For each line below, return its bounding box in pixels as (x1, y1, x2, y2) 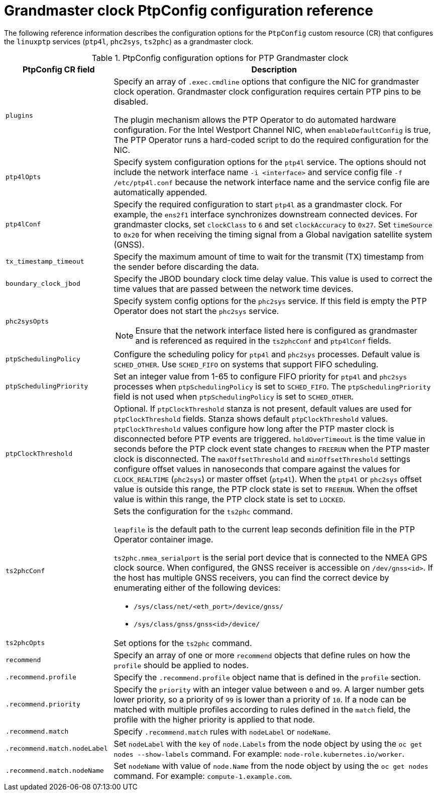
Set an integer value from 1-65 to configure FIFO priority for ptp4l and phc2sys (114, 371, 407, 381)
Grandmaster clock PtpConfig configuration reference (4, 2, 373, 19)
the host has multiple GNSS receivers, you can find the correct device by (114, 572, 389, 583)
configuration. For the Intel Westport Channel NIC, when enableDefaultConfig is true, (114, 124, 431, 135)
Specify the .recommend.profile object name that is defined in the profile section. (114, 672, 421, 682)
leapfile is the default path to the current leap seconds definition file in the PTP (114, 524, 415, 534)
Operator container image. (114, 534, 213, 544)
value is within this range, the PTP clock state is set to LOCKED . (114, 494, 346, 504)
